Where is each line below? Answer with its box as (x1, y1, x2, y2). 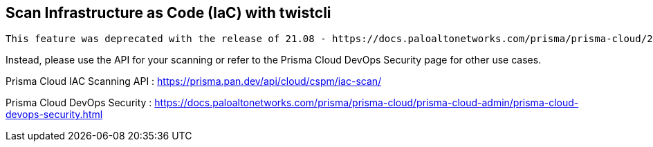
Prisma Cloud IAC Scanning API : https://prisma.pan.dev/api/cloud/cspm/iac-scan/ (6, 75, 382, 88)
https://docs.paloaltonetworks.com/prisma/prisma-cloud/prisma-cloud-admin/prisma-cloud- (154, 97, 579, 109)
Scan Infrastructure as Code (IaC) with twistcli (6, 4, 331, 21)
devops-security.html (6, 108, 103, 121)
